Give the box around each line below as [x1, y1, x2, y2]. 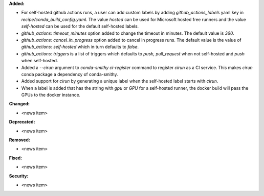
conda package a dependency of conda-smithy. [21, 71, 118, 77]
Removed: [9, 137, 30, 143]
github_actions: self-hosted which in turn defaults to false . [21, 44, 139, 50]
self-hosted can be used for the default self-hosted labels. [21, 24, 139, 29]
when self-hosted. [21, 58, 58, 64]
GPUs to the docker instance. [21, 92, 81, 98]
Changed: [9, 101, 30, 107]
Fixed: [9, 155, 22, 161]
